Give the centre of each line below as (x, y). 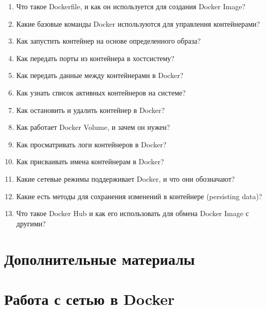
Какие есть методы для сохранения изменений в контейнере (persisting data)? (139, 196)
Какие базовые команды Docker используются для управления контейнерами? (138, 23)
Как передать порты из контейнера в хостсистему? (95, 58)
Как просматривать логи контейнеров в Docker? (91, 144)
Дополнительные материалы (100, 258)
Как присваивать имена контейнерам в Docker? (90, 161)
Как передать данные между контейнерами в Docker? (100, 75)
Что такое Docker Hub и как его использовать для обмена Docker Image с (132, 213)
